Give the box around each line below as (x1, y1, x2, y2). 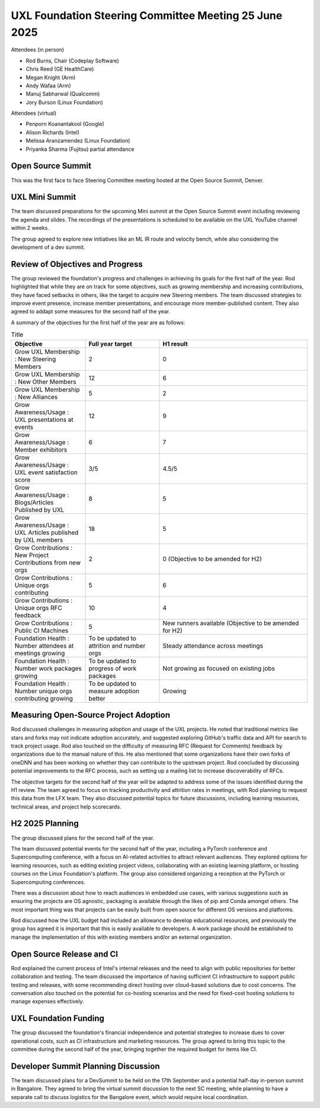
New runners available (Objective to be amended (162, 618, 299, 627)
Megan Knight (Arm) (25, 74, 76, 81)
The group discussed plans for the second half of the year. (11, 834, 155, 841)
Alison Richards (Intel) (25, 128, 80, 136)
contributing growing (14, 694, 73, 702)
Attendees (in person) (11, 46, 65, 53)
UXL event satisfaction (14, 468, 78, 476)
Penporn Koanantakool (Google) (25, 121, 105, 128)
